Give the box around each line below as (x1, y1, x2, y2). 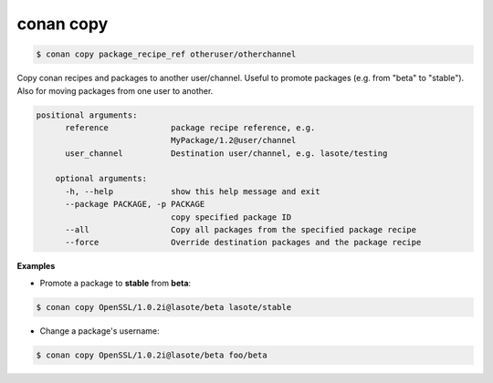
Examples (16, 261, 56, 272)
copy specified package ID (170, 212, 292, 223)
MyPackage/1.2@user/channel (170, 135, 297, 146)
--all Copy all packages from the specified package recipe (65, 224, 417, 235)
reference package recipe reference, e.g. (65, 122, 316, 132)
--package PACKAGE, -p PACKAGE (65, 199, 205, 210)
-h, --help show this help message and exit (65, 186, 320, 196)
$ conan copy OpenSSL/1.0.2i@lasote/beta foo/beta (36, 349, 268, 360)
